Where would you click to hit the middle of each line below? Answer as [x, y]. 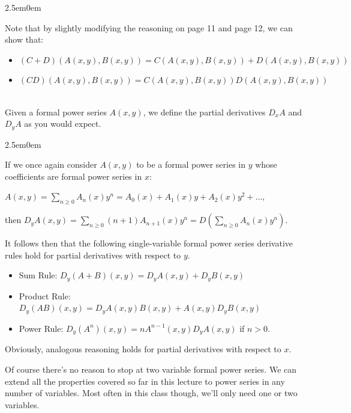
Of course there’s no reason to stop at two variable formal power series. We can [151, 369]
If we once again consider [51, 164]
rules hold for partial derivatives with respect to [93, 255]
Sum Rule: [38, 275]
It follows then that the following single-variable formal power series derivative [149, 243]
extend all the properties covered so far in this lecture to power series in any [145, 381]
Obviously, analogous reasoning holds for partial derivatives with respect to [143, 349]
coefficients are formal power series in [73, 176]
